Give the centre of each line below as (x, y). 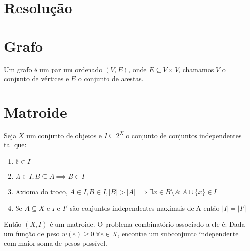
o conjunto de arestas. (111, 79)
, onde (138, 69)
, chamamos (196, 69)
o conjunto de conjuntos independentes (184, 135)
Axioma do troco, (41, 191)
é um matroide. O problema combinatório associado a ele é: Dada (147, 224)
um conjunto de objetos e (64, 135)
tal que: (15, 145)
